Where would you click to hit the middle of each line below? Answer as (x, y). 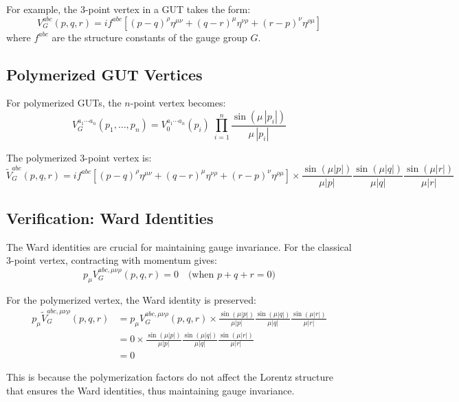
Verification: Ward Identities (110, 217)
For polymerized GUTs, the (64, 103)
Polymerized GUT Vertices (104, 74)
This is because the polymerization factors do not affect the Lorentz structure (170, 377)
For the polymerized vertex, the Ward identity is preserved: (131, 299)
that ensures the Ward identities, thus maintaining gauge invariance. (150, 390)
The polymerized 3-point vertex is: (79, 157)
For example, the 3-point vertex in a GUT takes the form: (128, 9)
